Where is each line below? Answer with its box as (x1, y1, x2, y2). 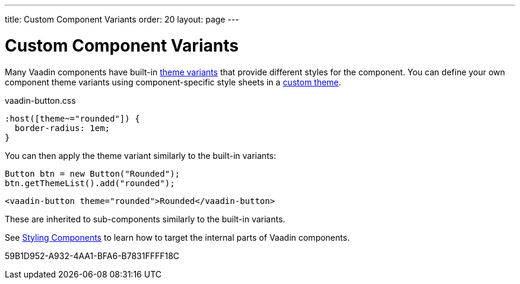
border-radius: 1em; (14, 123, 110, 133)
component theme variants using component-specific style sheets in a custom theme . (5, 76, 341, 87)
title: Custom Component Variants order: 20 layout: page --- (5, 14, 239, 24)
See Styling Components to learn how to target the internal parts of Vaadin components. (5, 232, 350, 242)
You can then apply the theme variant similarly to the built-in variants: (5, 150, 277, 161)
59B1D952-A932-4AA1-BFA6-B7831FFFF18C (5, 250, 180, 261)
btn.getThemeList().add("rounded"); (5, 178, 175, 188)
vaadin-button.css (5, 95, 76, 106)
